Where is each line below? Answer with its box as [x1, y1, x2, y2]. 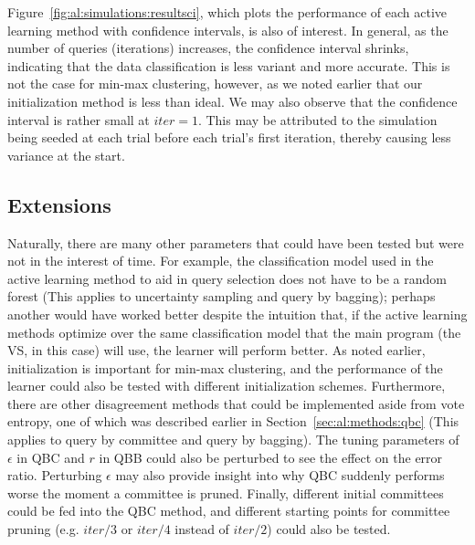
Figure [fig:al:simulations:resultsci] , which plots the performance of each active [7, 3, 448, 21]
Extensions [7, 190, 111, 218]
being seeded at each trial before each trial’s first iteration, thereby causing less [7, 128, 451, 147]
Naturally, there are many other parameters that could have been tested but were [7, 233, 464, 252]
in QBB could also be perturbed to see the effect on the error [99, 447, 443, 466]
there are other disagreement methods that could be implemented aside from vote [7, 393, 465, 413]
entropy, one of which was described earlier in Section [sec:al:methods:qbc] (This [7, 412, 459, 431]
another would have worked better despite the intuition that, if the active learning [7, 304, 468, 323]
